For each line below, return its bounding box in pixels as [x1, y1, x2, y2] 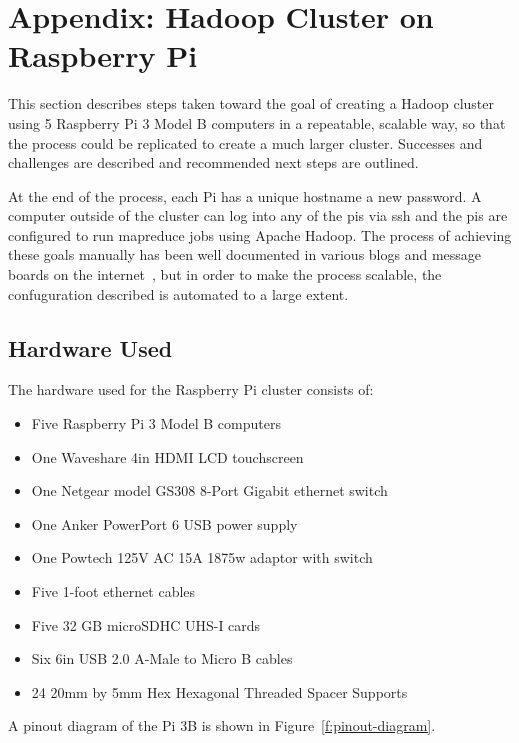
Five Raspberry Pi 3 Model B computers [31, 413, 281, 434]
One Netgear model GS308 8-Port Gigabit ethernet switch [31, 480, 388, 501]
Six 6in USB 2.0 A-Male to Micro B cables [31, 648, 293, 669]
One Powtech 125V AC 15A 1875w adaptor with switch [31, 547, 373, 568]
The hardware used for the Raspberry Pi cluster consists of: [8, 379, 374, 400]
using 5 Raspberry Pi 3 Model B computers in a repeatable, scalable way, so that [8, 112, 506, 133]
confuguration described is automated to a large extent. [8, 283, 349, 304]
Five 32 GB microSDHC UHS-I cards [31, 614, 261, 635]
